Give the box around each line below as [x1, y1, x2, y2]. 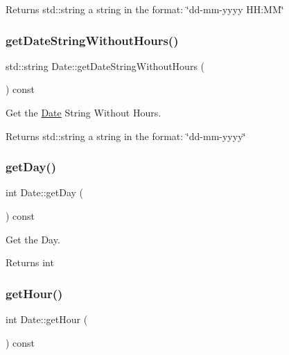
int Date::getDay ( [6, 185, 83, 200]
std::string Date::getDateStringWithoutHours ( [6, 58, 205, 73]
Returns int [6, 255, 54, 270]
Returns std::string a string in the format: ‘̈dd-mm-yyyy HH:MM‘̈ [6, 2, 284, 16]
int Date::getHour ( [6, 312, 88, 326]
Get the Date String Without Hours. [6, 105, 161, 119]
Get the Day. [6, 232, 60, 246]
